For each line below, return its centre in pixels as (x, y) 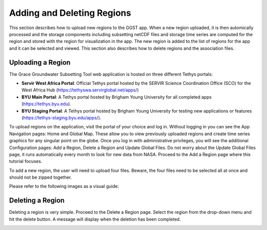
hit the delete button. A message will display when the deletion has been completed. (95, 219)
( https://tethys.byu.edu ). (46, 104)
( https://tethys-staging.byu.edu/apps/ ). (61, 117)
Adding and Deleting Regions (70, 13)
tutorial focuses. (26, 161)
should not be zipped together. (41, 177)
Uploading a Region (40, 62)
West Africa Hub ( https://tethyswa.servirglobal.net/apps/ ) (80, 90)
